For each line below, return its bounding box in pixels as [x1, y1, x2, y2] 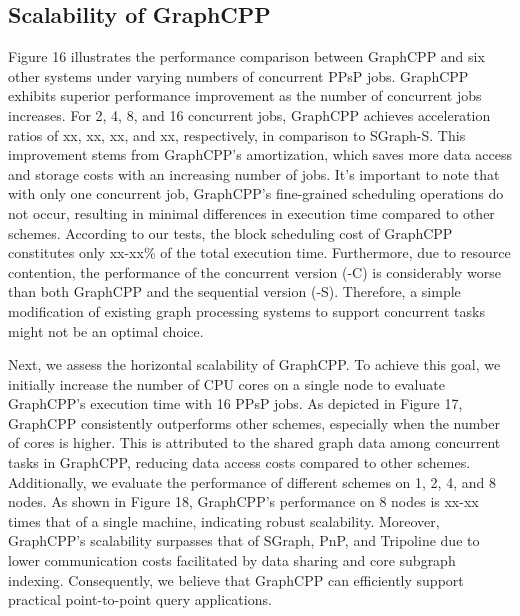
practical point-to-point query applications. [8, 589, 272, 610]
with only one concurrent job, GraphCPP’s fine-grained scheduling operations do [8, 183, 504, 204]
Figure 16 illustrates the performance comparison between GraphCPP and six [8, 46, 485, 67]
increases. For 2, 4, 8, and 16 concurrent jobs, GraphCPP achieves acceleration [8, 104, 491, 125]
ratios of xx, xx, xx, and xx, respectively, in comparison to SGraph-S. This [8, 124, 466, 145]
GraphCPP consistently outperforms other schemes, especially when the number [8, 412, 500, 433]
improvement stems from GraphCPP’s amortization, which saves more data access [8, 144, 512, 165]
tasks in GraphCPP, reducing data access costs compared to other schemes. [8, 452, 471, 473]
